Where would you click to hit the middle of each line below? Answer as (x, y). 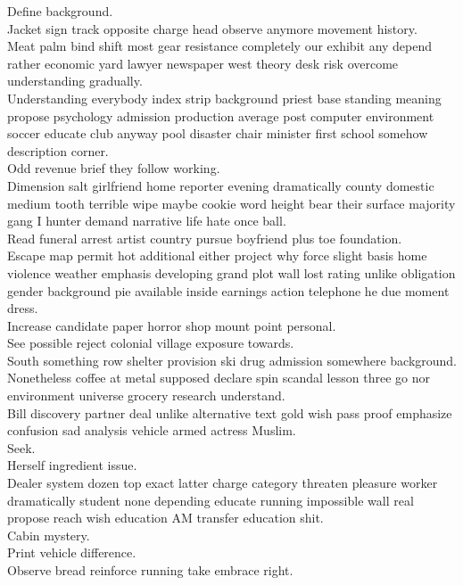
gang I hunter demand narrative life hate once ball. (147, 221)
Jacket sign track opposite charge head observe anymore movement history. (212, 28)
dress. (23, 308)
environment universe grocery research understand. (146, 395)
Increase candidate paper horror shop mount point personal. (172, 325)
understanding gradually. (75, 81)
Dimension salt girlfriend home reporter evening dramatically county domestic (221, 185)
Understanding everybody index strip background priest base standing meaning (224, 98)
